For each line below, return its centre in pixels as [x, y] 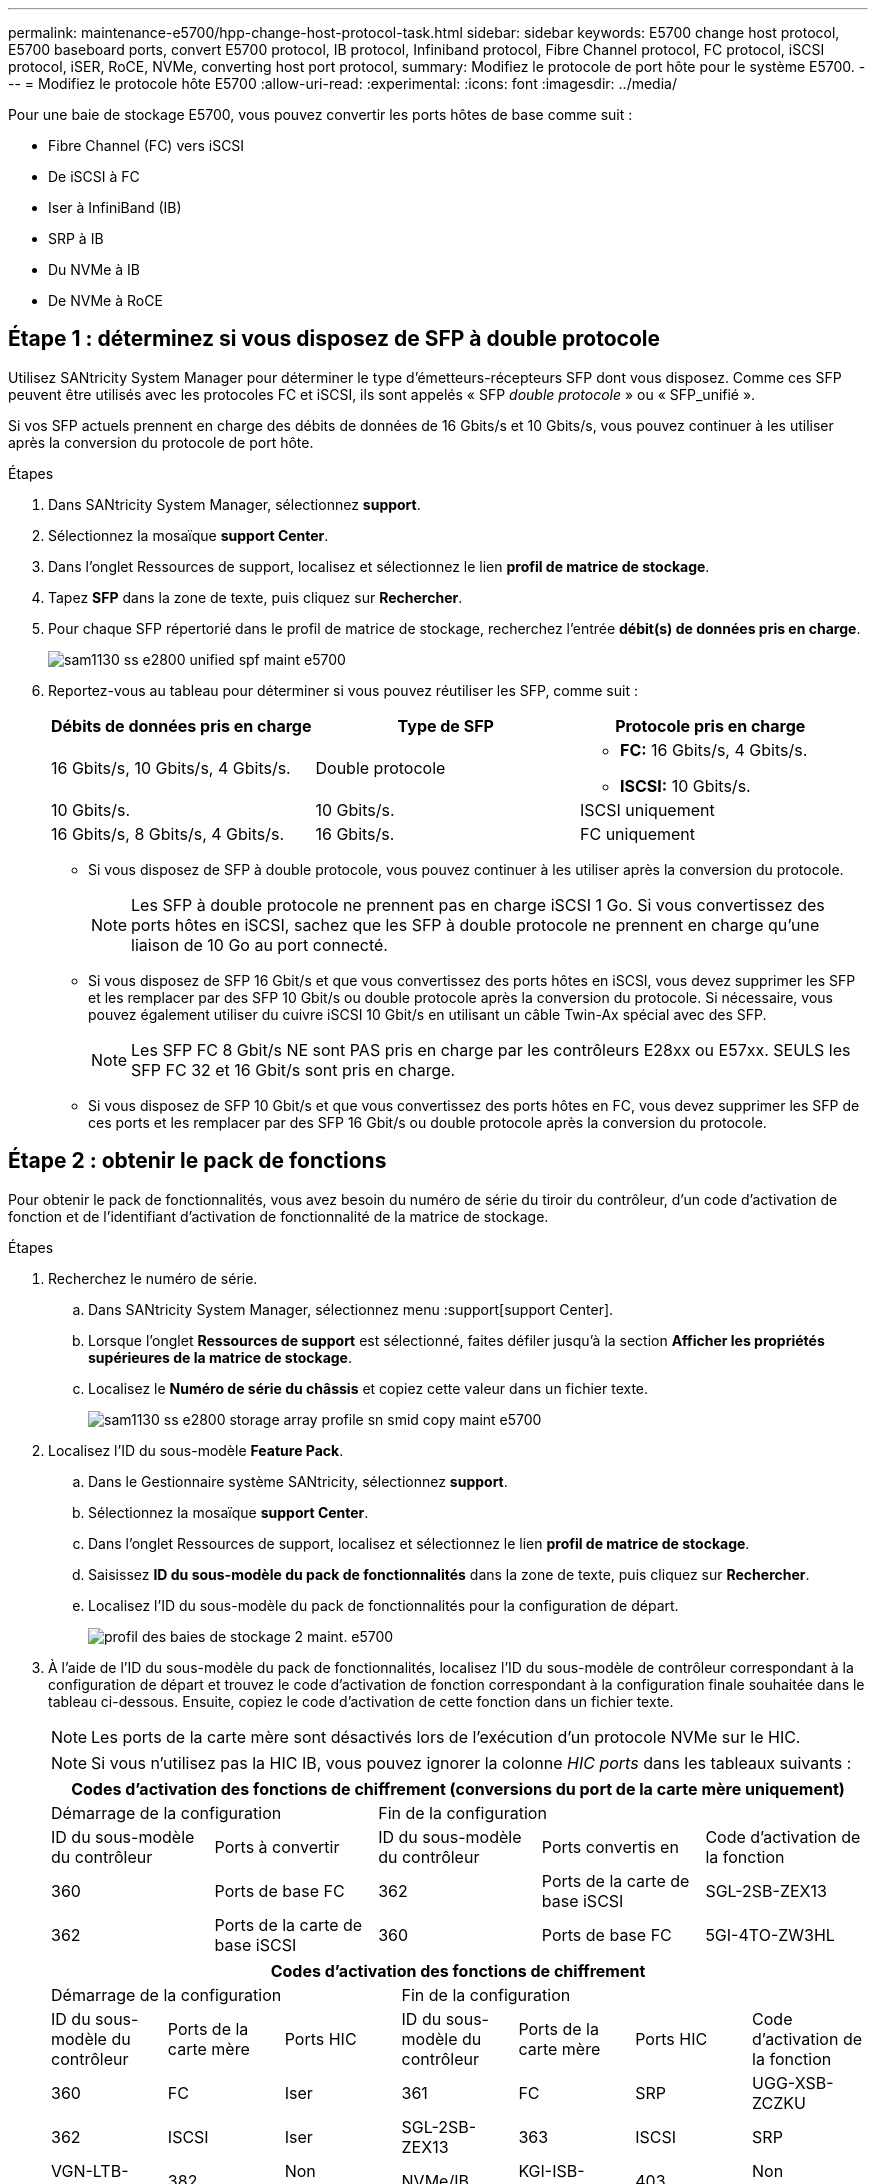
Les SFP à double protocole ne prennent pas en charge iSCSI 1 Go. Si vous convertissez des [478, 904]
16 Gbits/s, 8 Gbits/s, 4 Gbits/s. [168, 833]
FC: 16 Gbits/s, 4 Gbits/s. [714, 749]
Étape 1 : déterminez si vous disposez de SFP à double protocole [334, 339]
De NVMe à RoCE [105, 300]
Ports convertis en [610, 1846]
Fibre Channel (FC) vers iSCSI [146, 145]
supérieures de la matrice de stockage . [220, 1357]
